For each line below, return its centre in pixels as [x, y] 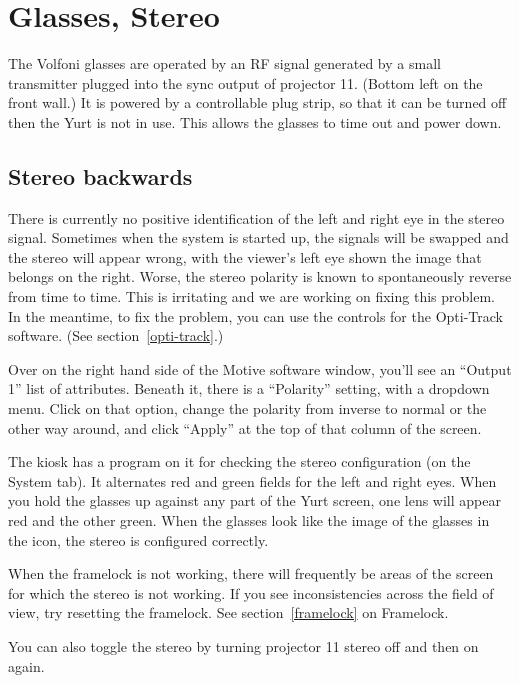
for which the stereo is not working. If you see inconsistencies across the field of [251, 592]
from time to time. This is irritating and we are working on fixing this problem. [251, 296]
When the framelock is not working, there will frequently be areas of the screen [251, 573]
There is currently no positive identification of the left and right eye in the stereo [256, 217]
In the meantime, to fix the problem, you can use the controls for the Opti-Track [255, 315]
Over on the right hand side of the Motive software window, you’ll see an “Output [260, 368]
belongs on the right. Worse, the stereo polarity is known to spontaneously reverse [260, 276]
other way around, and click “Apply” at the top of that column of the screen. [245, 427]
